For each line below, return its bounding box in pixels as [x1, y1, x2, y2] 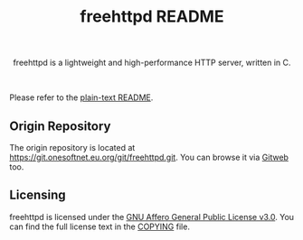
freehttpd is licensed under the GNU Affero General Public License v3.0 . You [9, 211, 295, 222]
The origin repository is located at [9, 143, 136, 152]
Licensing [9, 188, 66, 203]
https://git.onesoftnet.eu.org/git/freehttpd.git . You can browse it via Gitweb [9, 152, 289, 162]
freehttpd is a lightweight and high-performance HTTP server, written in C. [13, 57, 291, 69]
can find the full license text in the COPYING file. [9, 221, 190, 232]
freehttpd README [80, 6, 224, 27]
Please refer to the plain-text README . [9, 92, 154, 103]
